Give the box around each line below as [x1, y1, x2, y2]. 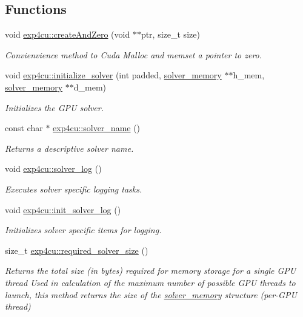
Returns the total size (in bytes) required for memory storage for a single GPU [5, 264, 296, 277]
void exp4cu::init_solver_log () [5, 203, 121, 216]
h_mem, [233, 69, 265, 81]
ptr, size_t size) [141, 28, 200, 41]
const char [5, 121, 43, 134]
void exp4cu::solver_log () [5, 162, 102, 175]
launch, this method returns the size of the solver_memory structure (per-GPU [5, 288, 297, 301]
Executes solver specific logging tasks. [5, 182, 142, 195]
